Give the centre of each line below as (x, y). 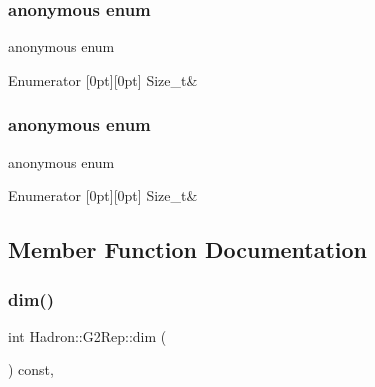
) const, (31, 369)
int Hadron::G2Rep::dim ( (87, 335)
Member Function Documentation (188, 249)
